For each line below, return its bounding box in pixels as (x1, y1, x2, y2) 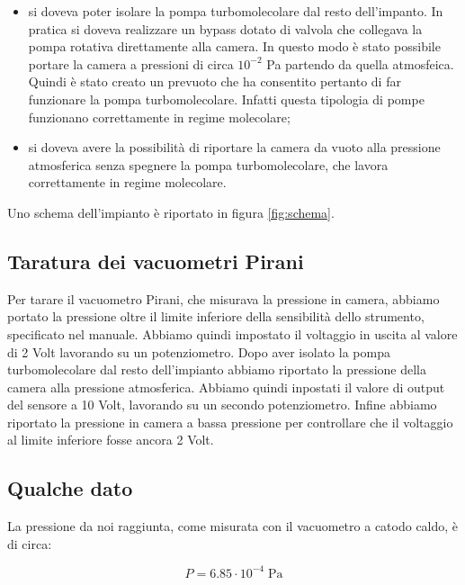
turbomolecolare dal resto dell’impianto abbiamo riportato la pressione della (7, 360, 427, 379)
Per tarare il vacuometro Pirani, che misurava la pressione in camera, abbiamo (7, 289, 440, 308)
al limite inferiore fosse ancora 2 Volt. (7, 430, 214, 449)
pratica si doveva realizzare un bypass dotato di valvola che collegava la (28, 19, 423, 38)
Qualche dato (7, 474, 133, 502)
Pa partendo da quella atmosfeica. (266, 54, 454, 73)
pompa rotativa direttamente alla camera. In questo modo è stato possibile (28, 37, 441, 56)
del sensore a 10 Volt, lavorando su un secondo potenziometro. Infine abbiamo (7, 395, 437, 414)
